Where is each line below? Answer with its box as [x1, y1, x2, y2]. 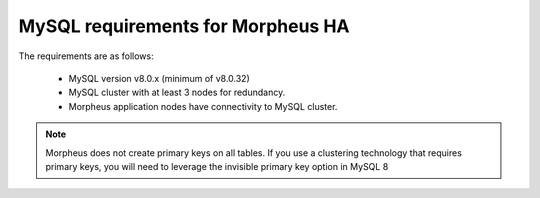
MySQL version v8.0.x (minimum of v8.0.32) [68, 72, 250, 84]
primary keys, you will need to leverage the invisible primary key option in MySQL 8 [45, 160, 389, 172]
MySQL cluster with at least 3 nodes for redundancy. [68, 86, 286, 99]
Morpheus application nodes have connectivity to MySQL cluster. [68, 100, 338, 112]
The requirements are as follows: [18, 50, 154, 62]
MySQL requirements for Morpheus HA [18, 15, 350, 37]
